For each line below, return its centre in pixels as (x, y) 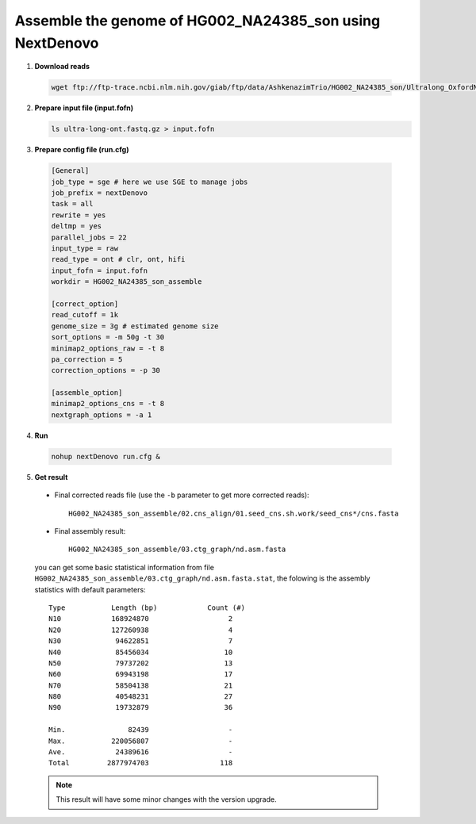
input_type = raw (85, 249)
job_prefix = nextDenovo (100, 193)
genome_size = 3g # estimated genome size (135, 326)
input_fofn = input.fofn (100, 270)
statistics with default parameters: (90, 589)
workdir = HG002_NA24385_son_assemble (127, 282)
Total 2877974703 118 (141, 763)
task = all (72, 204)
